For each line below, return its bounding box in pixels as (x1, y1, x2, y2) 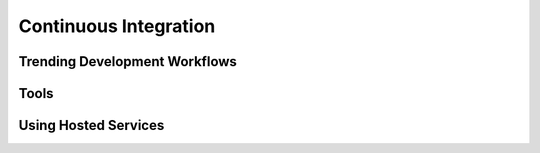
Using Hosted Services (18, 117, 165, 134)
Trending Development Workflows (18, 53, 237, 70)
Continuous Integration (18, 15, 216, 37)
